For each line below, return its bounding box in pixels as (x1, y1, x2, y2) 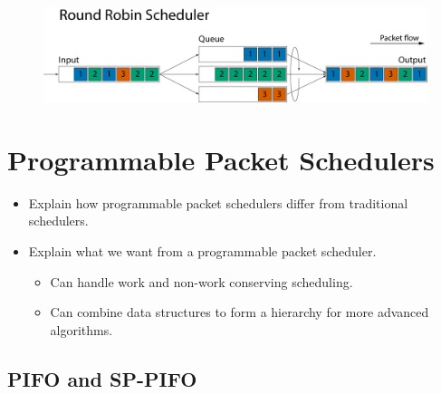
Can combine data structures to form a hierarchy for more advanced (50, 303, 429, 322)
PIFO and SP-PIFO (7, 364, 197, 392)
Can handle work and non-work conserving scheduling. (50, 272, 353, 291)
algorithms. (50, 320, 113, 339)
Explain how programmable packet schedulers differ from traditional (28, 193, 408, 212)
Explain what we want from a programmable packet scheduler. (28, 242, 377, 261)
